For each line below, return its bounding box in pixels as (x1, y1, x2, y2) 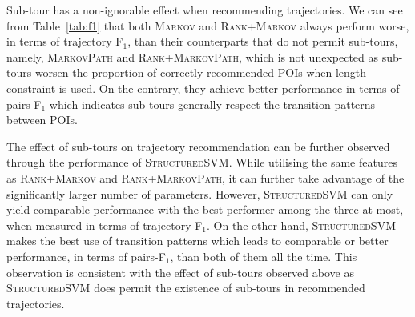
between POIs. (6, 111, 78, 128)
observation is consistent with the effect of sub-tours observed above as (6, 263, 354, 280)
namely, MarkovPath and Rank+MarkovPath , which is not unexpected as (6, 48, 379, 65)
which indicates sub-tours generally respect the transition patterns (49, 95, 376, 112)
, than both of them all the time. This (170, 247, 357, 264)
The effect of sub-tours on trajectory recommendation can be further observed (6, 138, 390, 154)
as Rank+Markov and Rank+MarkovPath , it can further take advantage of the (6, 169, 405, 186)
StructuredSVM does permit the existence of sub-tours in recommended (6, 279, 365, 296)
